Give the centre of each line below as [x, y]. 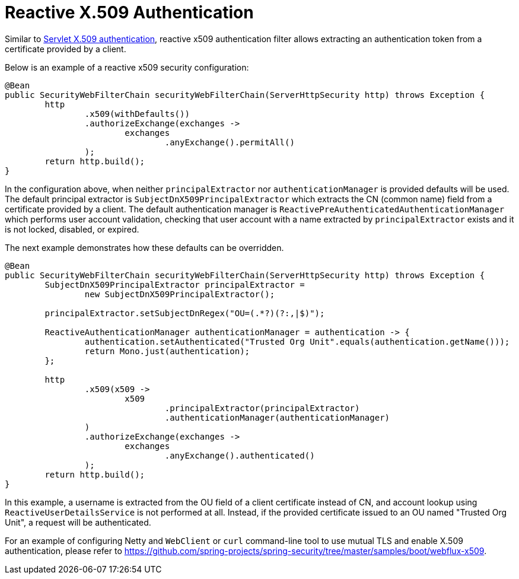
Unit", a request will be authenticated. [78, 522]
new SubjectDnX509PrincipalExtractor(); [180, 294]
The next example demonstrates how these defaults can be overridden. [144, 247]
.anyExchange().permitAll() [230, 142]
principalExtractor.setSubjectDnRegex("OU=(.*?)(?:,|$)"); [185, 313]
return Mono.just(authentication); [167, 351]
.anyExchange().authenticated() [240, 455]
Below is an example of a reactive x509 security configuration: [127, 67]
